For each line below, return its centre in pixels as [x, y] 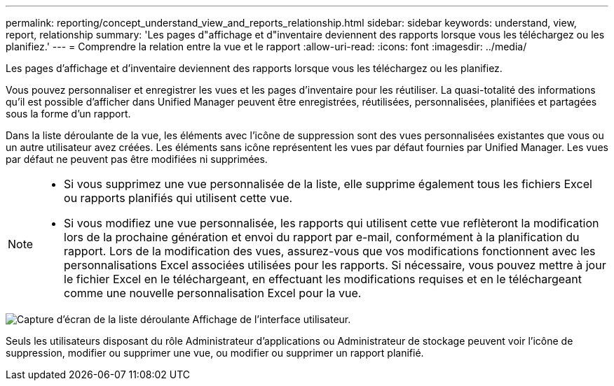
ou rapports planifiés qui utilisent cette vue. [178, 198]
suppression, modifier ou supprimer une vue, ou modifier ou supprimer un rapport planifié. [215, 353]
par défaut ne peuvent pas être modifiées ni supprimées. [137, 159]
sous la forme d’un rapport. [68, 114]
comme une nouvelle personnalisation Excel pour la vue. [213, 293]
